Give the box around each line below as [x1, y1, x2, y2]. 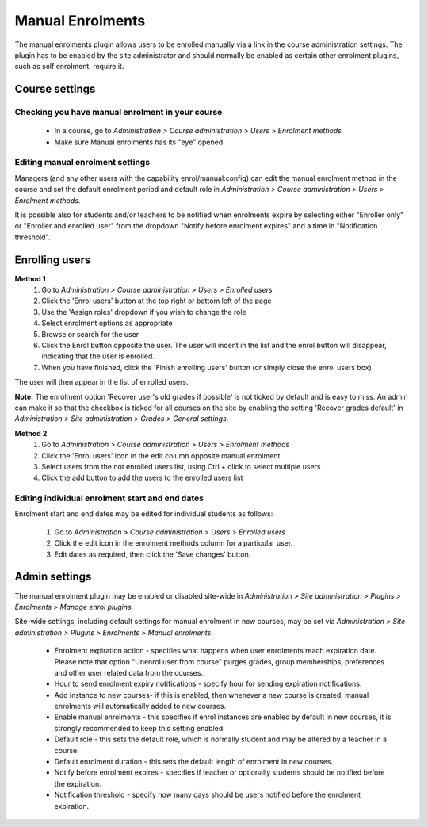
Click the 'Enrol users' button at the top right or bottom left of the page [41, 296, 272, 305]
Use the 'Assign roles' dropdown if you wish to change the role [41, 307, 247, 316]
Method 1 [14, 274, 47, 283]
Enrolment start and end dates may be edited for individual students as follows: [14, 509, 273, 519]
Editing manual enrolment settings [14, 157, 151, 168]
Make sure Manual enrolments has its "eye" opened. [54, 137, 225, 147]
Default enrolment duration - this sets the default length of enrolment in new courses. [54, 757, 333, 767]
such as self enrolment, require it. [14, 62, 124, 71]
